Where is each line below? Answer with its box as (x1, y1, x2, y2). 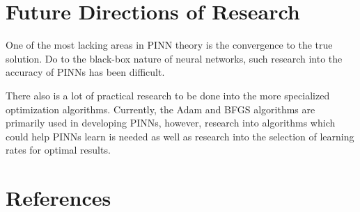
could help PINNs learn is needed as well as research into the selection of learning (6, 129, 354, 143)
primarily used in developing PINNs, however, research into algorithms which (6, 115, 336, 130)
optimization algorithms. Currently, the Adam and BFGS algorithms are (6, 101, 315, 116)
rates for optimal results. (6, 142, 111, 157)
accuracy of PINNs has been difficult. (6, 65, 165, 79)
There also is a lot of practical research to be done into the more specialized (6, 88, 330, 102)
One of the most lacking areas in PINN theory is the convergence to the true (6, 38, 333, 52)
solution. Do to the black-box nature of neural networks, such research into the (6, 51, 343, 65)
